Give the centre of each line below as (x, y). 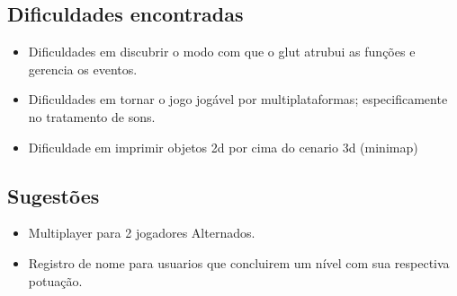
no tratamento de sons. (92, 116)
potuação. (55, 280)
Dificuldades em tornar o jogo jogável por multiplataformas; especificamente (238, 99)
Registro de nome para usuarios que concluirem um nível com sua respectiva (239, 262)
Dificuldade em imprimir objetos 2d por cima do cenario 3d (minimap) (223, 147)
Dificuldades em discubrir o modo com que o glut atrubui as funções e (222, 52)
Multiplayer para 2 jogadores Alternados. (142, 233)
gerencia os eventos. (83, 69)
